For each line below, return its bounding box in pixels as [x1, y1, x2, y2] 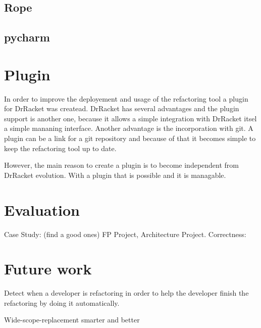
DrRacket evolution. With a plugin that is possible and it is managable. [4, 169, 226, 180]
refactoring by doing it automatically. [4, 297, 120, 308]
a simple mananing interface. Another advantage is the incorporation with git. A [4, 123, 253, 133]
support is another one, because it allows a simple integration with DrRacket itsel [4, 113, 257, 123]
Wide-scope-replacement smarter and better [4, 314, 140, 325]
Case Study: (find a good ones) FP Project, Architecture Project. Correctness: [4, 228, 246, 239]
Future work [4, 258, 92, 279]
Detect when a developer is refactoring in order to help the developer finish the [4, 288, 249, 298]
